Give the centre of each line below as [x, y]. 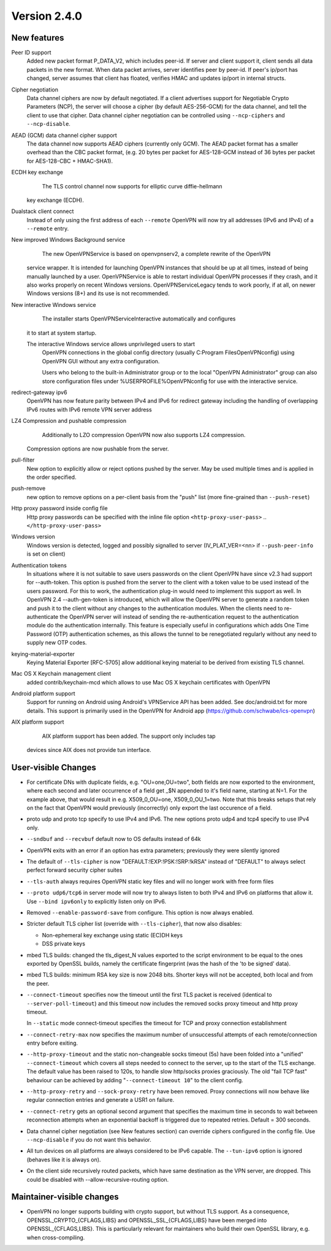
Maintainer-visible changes [65, 1197]
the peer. [38, 983]
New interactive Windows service [54, 304]
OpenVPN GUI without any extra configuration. [101, 361]
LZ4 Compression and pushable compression [69, 421]
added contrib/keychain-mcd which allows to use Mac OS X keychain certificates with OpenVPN [148, 682]
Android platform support [44, 694]
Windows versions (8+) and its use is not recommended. [98, 293]
